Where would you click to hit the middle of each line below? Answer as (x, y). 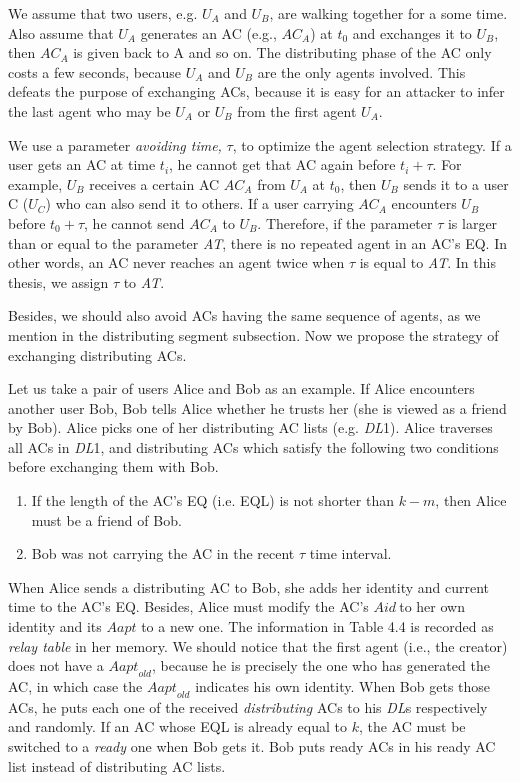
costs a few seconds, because (94, 71)
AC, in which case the (75, 686)
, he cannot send (134, 222)
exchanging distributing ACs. (97, 354)
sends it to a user (456, 183)
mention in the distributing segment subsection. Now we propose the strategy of (253, 334)
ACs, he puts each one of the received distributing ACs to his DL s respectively (248, 706)
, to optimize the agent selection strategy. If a (372, 144)
